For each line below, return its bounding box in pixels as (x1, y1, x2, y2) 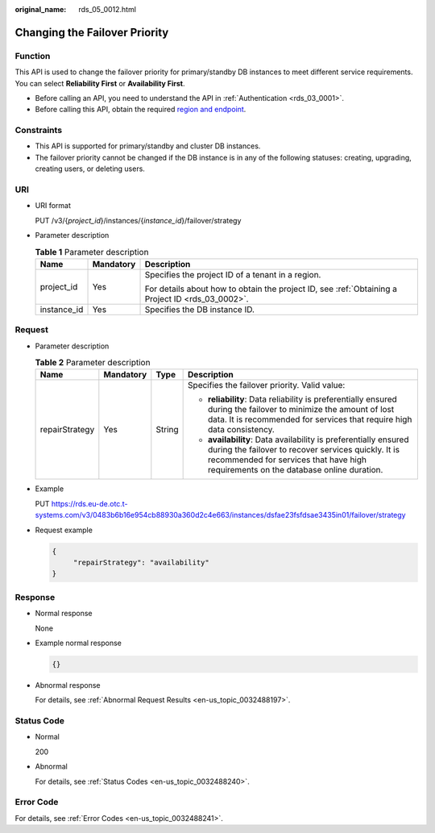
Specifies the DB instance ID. (144, 303, 255, 314)
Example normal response (35, 638, 122, 648)
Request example (35, 525, 93, 535)
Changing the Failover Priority (14, 25, 169, 40)
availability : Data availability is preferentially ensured (208, 434, 409, 445)
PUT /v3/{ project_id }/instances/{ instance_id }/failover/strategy (35, 215, 242, 225)
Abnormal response (35, 680, 101, 689)
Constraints (14, 125, 63, 136)
